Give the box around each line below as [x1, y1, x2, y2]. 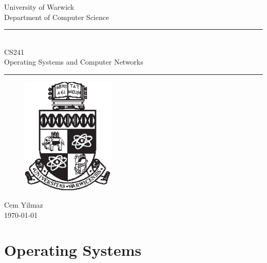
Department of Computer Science [4, 11, 109, 22]
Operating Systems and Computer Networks [4, 56, 144, 67]
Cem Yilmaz [4, 199, 43, 210]
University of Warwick [4, 2, 74, 12]
